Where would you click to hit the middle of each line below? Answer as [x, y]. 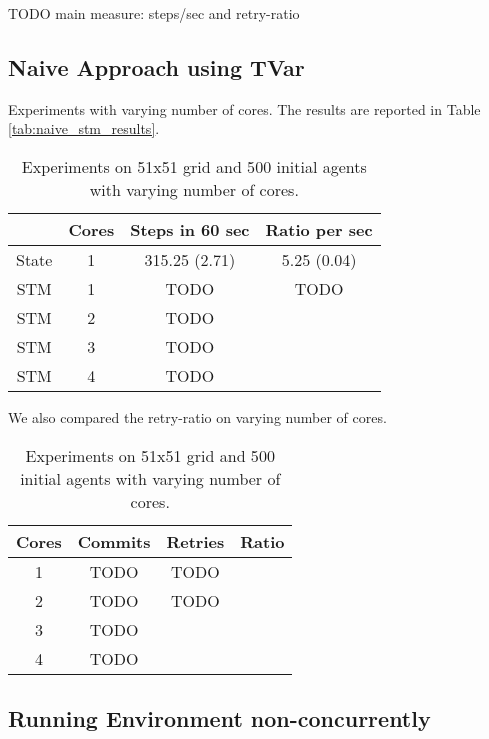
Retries [195, 541]
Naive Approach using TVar [156, 66]
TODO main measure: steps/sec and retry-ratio [154, 13]
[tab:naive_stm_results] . [84, 128]
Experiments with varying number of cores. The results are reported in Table [244, 108]
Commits [114, 541]
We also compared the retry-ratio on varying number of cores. [197, 416]
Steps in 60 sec [190, 229]
